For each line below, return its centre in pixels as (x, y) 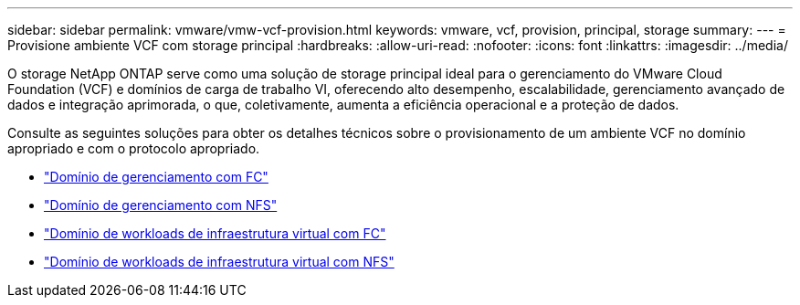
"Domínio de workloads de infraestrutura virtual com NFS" (219, 262)
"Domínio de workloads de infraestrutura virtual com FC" (215, 233)
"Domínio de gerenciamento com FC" (156, 177)
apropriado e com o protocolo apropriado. (134, 148)
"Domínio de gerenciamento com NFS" (161, 205)
